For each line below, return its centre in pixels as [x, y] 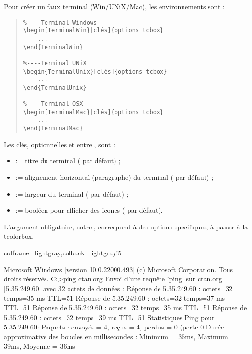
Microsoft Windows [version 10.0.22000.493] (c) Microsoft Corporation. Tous [119, 269]
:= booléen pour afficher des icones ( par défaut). [89, 210]
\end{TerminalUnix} [55, 88]
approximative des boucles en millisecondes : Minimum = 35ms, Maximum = [120, 336]
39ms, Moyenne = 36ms [40, 346]
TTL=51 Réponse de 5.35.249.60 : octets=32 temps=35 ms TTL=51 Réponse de [126, 307]
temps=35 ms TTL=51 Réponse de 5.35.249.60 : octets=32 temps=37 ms [115, 298]
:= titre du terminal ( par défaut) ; [68, 161]
